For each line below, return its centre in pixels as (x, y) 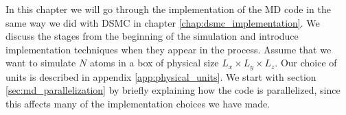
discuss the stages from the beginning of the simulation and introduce (152, 36)
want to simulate (41, 63)
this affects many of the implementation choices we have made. (138, 104)
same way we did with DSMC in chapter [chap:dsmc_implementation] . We (163, 22)
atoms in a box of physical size (154, 63)
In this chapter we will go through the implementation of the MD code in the (169, 9)
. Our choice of (306, 63)
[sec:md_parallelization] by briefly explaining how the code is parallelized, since (173, 90)
